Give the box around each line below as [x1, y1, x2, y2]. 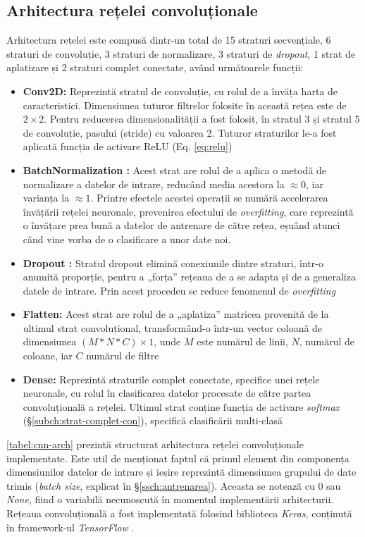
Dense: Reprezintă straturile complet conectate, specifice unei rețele [23, 371, 320, 386]
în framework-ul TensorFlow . [6, 519, 135, 534]
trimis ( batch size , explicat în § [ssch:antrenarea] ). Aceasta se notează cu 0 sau [6, 478, 341, 493]
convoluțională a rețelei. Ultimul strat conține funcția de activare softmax [23, 399, 340, 414]
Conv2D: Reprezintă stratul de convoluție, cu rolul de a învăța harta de [23, 83, 338, 98]
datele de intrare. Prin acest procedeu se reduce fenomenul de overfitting [23, 283, 336, 297]
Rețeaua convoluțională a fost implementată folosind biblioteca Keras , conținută [6, 506, 352, 521]
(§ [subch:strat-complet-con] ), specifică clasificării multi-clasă [23, 413, 283, 428]
